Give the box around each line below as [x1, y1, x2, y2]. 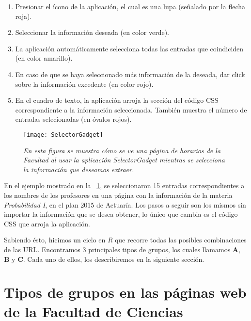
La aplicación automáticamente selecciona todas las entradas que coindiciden [15, 43, 244, 53]
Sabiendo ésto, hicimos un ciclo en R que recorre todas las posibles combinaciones [4, 235, 247, 245]
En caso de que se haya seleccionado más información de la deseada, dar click [15, 69, 245, 79]
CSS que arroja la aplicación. [4, 218, 90, 228]
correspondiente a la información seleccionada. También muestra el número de [15, 104, 247, 114]
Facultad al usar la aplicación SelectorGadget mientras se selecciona [23, 155, 225, 165]
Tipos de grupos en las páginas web [4, 282, 247, 302]
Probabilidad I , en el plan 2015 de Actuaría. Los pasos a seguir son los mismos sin [4, 199, 246, 209]
